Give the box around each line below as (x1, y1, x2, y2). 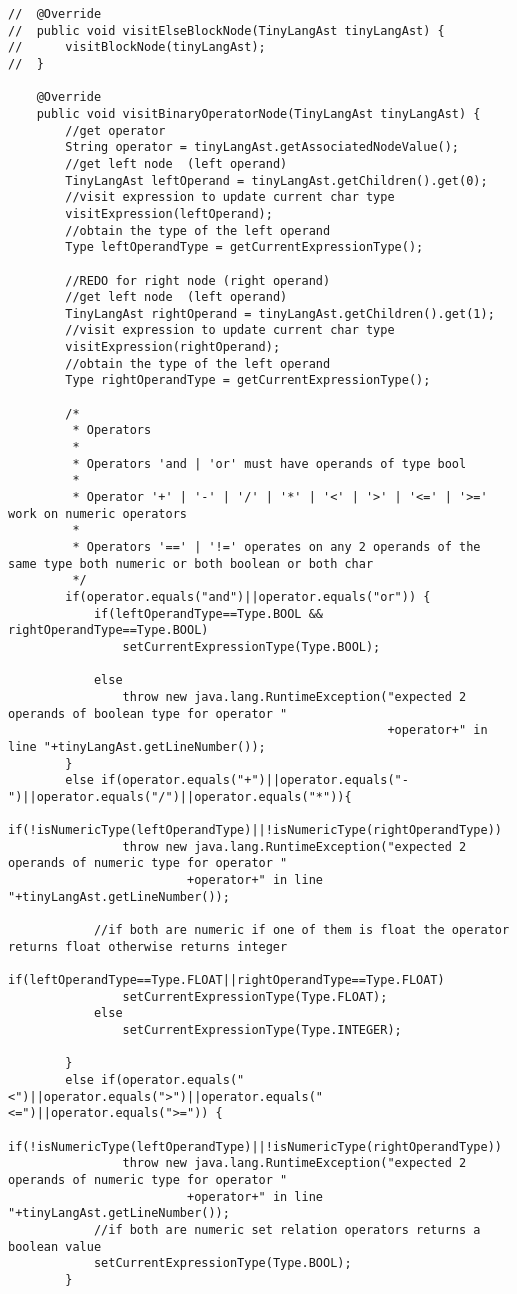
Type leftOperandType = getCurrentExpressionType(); (65, 240, 424, 255)
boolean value (8, 1239, 102, 1254)
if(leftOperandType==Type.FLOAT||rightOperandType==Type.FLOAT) (8, 973, 445, 988)
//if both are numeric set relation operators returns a (93, 1222, 481, 1237)
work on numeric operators (8, 506, 187, 521)
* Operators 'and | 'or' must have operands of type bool (72, 456, 467, 471)
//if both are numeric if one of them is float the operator (93, 923, 510, 938)
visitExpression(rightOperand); (65, 340, 281, 355)
